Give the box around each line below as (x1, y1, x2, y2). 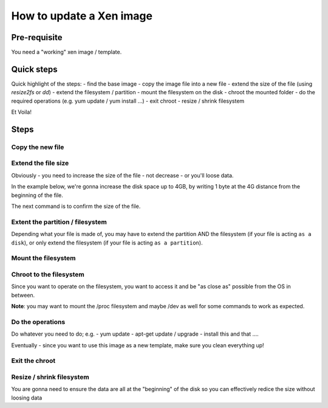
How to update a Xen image (11, 9, 153, 22)
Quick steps (11, 64, 58, 74)
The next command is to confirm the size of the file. (11, 202, 141, 210)
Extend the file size (11, 159, 69, 167)
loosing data (11, 394, 43, 401)
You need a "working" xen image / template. (11, 49, 122, 56)
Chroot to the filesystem (11, 270, 84, 278)
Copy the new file (11, 143, 64, 151)
